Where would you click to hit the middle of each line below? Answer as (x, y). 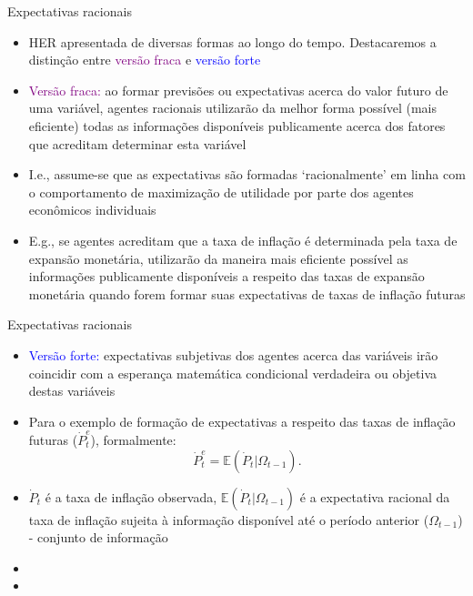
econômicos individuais (92, 210)
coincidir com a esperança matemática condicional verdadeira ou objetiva (233, 373)
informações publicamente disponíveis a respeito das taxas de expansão (226, 276)
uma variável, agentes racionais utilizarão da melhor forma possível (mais (232, 108)
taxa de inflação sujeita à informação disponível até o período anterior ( (229, 519)
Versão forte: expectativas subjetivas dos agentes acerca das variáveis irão (233, 354)
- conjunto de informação (98, 537)
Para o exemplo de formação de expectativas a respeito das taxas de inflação (242, 421)
